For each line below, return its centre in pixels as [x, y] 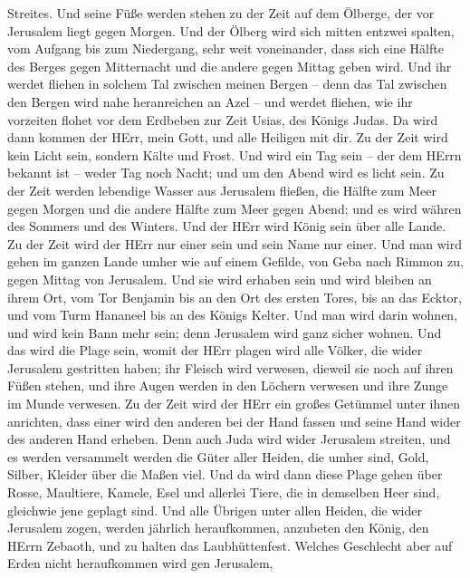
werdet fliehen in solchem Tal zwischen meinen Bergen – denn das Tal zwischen [227, 84]
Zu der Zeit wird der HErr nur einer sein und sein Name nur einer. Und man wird [235, 243]
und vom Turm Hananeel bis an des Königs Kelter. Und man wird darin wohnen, [233, 315]
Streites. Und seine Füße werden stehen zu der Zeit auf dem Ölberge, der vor [221, 13]
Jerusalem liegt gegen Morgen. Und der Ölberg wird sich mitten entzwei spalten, [231, 30]
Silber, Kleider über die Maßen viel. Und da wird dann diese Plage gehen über [225, 474]
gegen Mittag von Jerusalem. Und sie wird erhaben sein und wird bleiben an [220, 279]
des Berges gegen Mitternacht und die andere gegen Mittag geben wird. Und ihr [230, 66]
